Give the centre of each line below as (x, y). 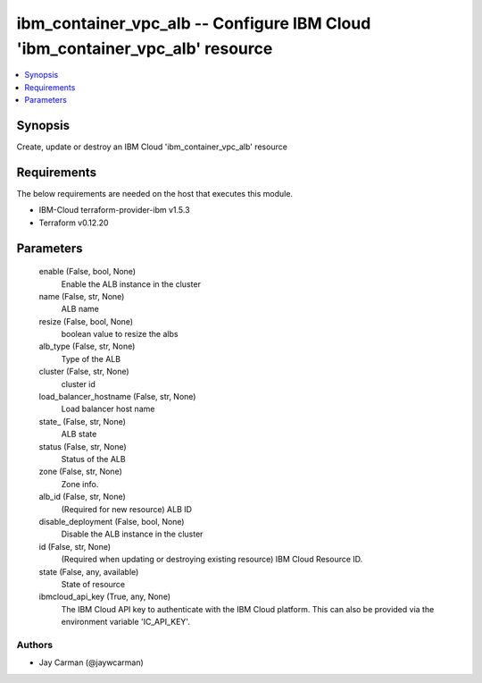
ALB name (80, 309)
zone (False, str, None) (80, 472)
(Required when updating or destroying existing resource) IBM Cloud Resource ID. (212, 560)
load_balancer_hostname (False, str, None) (117, 397)
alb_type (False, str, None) (87, 346)
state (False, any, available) (89, 571)
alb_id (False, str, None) (83, 497)
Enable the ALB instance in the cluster (131, 284)
